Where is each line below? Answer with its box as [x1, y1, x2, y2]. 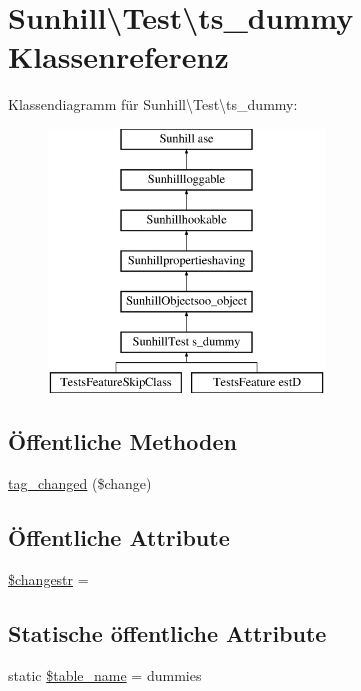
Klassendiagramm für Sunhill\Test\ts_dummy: [8, 94, 298, 115]
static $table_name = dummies [8, 664, 202, 685]
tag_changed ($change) [8, 473, 152, 494]
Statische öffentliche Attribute [8, 618, 327, 649]
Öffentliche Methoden [8, 426, 237, 457]
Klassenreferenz [8, 36, 229, 77]
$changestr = [8, 569, 89, 590]
